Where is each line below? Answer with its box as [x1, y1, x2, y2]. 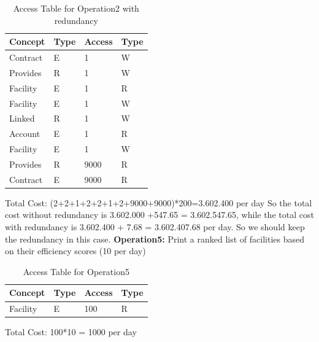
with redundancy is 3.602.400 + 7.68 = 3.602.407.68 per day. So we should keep [5, 220, 305, 233]
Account [9, 127, 40, 140]
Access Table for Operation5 [23, 265, 129, 278]
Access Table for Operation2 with [13, 2, 139, 14]
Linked [9, 112, 35, 125]
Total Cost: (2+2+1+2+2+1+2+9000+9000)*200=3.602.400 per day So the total [5, 196, 312, 209]
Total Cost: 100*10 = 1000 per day [5, 325, 137, 338]
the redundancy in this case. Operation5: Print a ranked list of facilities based [5, 232, 304, 245]
